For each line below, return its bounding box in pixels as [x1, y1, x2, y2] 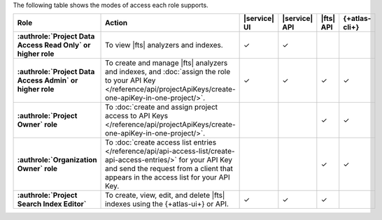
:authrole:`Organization [17, 155, 97, 165]
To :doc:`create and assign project [105, 102, 218, 112]
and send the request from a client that [105, 164, 234, 174]
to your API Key [105, 75, 156, 85]
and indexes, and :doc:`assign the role [105, 67, 231, 77]
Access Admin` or [17, 75, 78, 85]
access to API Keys [105, 111, 168, 121]
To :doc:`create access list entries [105, 138, 217, 147]
